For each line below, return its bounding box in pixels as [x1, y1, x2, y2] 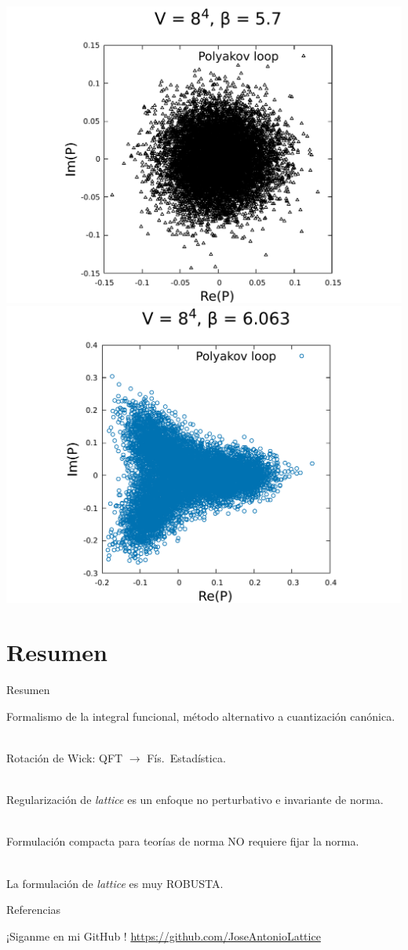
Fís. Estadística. [147, 750, 226, 766]
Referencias [6, 901, 61, 918]
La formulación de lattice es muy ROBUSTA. [6, 875, 224, 891]
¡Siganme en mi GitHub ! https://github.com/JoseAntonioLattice [6, 927, 321, 944]
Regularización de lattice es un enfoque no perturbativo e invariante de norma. [6, 791, 384, 808]
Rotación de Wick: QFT [6, 750, 123, 766]
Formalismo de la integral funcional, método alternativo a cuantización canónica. [6, 707, 395, 724]
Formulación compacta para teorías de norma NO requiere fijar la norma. [6, 833, 359, 850]
